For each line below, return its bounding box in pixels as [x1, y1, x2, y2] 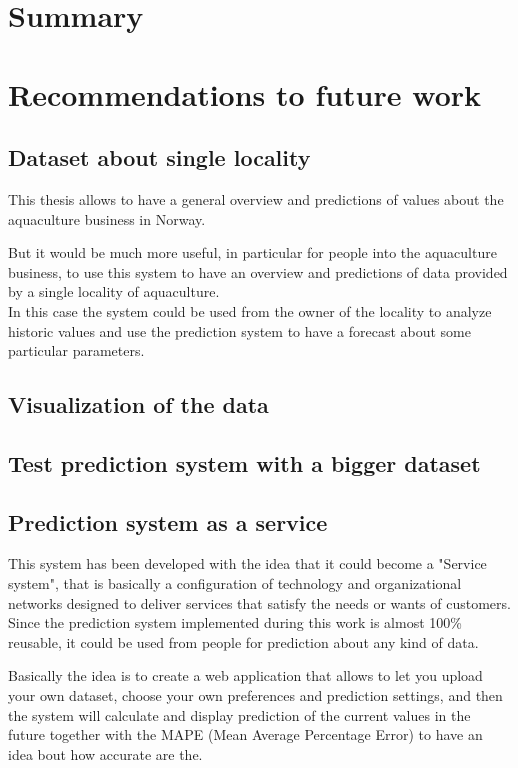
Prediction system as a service [8, 506, 328, 537]
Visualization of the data [8, 389, 269, 420]
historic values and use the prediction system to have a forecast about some [8, 320, 471, 341]
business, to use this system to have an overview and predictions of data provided [8, 261, 508, 282]
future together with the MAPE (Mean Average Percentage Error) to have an [8, 724, 483, 745]
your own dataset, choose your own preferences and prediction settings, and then [8, 685, 503, 706]
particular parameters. [8, 340, 145, 361]
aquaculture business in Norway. [8, 208, 206, 229]
